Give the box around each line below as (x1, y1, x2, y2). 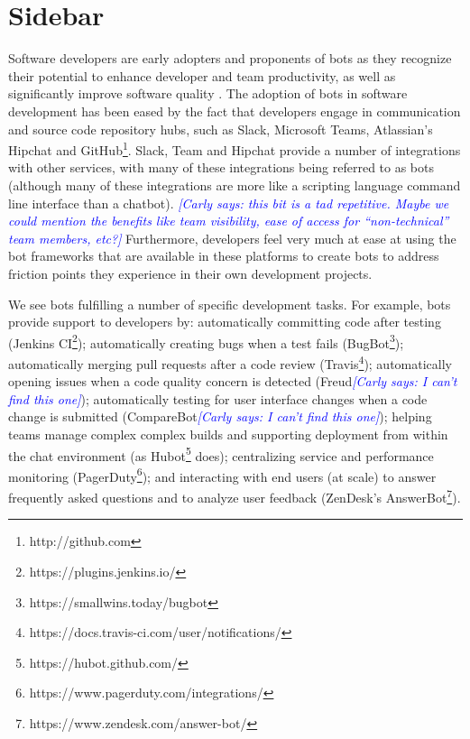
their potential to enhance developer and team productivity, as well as (8, 66, 396, 85)
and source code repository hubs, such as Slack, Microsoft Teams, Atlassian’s (8, 119, 433, 138)
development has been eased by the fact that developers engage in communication (8, 101, 461, 120)
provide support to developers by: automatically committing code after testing (8, 312, 441, 331)
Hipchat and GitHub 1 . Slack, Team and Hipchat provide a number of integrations (8, 138, 461, 159)
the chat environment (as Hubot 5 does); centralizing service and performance (8, 443, 434, 465)
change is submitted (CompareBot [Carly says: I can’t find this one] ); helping (8, 407, 432, 426)
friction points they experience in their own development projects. (8, 263, 373, 282)
